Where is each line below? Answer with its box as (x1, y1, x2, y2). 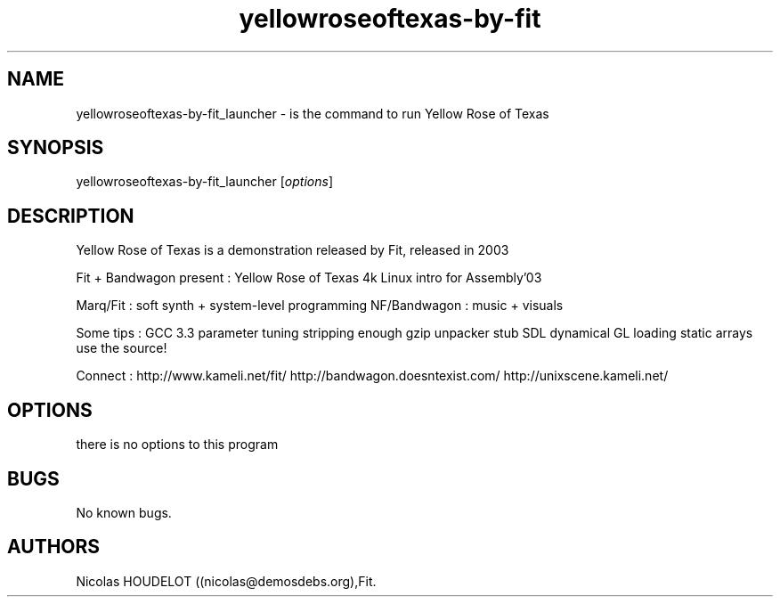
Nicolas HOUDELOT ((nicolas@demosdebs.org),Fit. (76, 573, 377, 589)
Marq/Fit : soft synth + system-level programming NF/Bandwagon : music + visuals (76, 298, 564, 314)
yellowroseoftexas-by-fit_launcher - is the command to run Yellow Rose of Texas (76, 105, 549, 121)
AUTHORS (7, 535, 101, 559)
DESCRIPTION (7, 204, 134, 227)
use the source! (76, 340, 167, 356)
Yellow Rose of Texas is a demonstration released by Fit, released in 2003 (76, 242, 509, 258)
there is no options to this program (76, 437, 279, 453)
